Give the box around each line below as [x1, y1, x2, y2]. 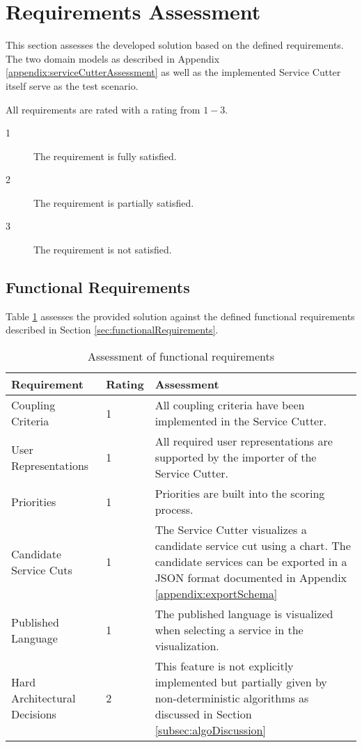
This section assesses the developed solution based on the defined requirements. [6, 38, 344, 52]
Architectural [11, 690, 76, 707]
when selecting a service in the [155, 622, 304, 638]
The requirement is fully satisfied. [33, 148, 177, 163]
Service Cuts [11, 561, 72, 578]
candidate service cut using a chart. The [155, 537, 351, 554]
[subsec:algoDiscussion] [155, 722, 266, 739]
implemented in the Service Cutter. [155, 413, 326, 430]
